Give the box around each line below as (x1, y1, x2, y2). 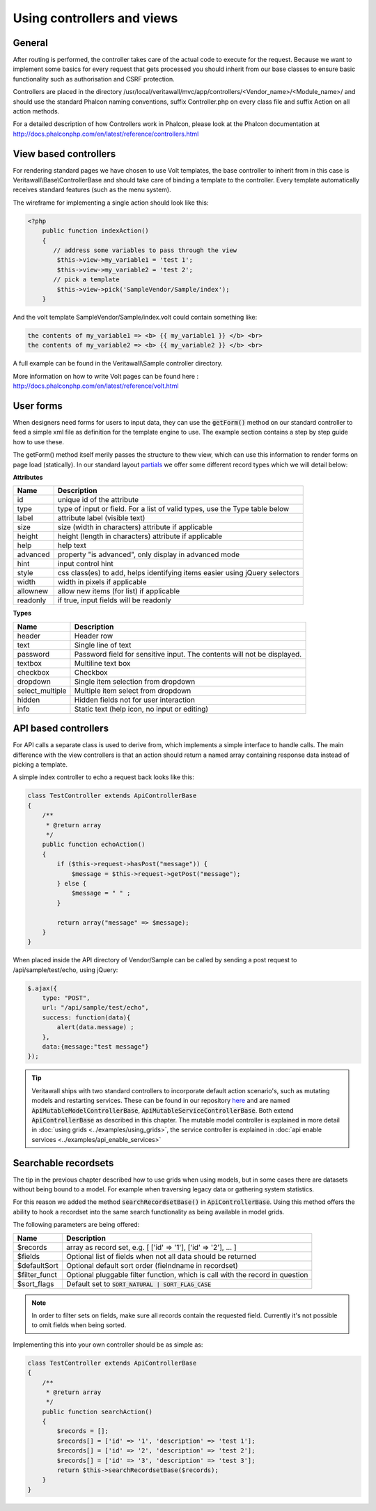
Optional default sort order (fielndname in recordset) (66, 1260, 238, 1270)
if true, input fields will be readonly (57, 595, 172, 605)
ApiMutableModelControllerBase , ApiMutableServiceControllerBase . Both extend (31, 1106, 294, 1114)
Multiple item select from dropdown (74, 686, 191, 696)
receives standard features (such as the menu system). (13, 185, 172, 194)
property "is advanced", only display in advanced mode (57, 550, 240, 560)
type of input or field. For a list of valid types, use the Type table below (57, 504, 290, 514)
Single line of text (74, 640, 132, 650)
